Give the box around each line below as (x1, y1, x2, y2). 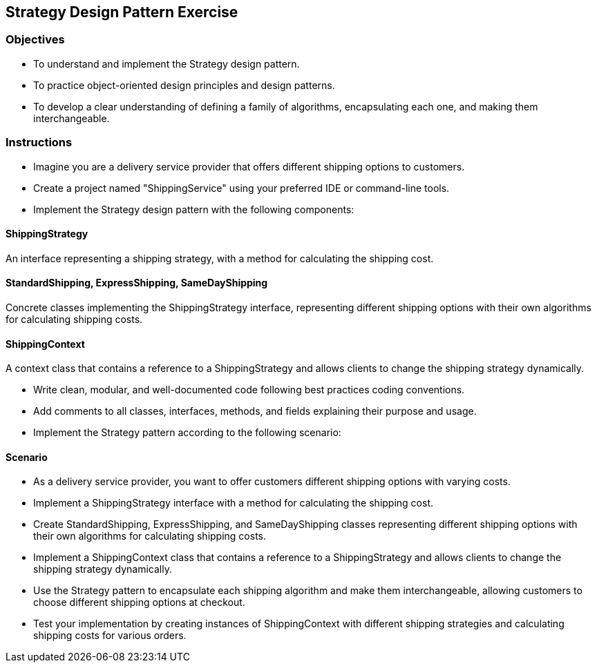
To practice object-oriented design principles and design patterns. (33, 79, 335, 91)
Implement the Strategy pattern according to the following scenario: (33, 426, 341, 439)
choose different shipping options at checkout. (33, 596, 245, 609)
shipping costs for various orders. (33, 629, 187, 642)
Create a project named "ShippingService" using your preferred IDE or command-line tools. (33, 181, 450, 194)
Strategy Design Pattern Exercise (6, 3, 238, 21)
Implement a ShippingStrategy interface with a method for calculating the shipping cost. (33, 497, 434, 509)
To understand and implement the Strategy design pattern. (33, 57, 300, 70)
